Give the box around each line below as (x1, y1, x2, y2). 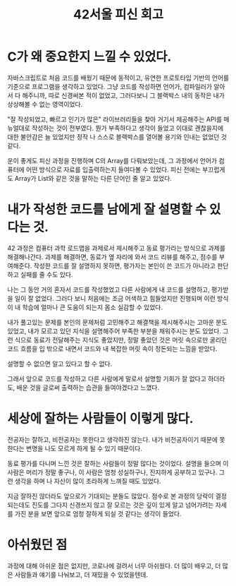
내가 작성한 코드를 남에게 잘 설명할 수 (7, 202, 206, 217)
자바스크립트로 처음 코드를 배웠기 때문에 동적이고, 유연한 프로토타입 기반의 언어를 (7, 73, 230, 82)
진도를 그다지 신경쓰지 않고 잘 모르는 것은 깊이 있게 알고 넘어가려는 (31, 501, 214, 509)
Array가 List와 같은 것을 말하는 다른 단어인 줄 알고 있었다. (14, 174, 173, 182)
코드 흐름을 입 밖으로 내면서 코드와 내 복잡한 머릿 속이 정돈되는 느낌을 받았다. (7, 344, 218, 353)
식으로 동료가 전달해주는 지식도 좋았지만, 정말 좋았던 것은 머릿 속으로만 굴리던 (14, 335, 228, 344)
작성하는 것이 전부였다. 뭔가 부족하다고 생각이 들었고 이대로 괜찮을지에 (31, 124, 224, 132)
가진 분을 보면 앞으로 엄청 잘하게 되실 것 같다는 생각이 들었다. (14, 509, 182, 518)
